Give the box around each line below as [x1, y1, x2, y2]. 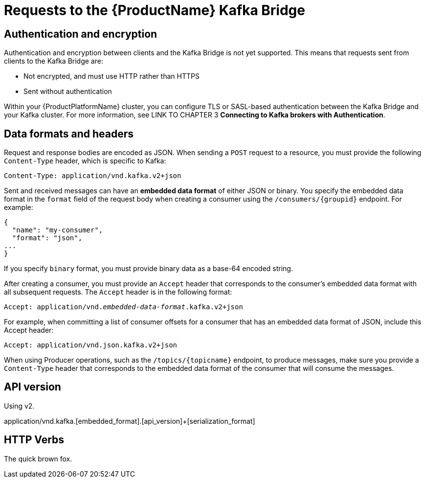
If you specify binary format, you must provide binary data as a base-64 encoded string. [4, 264, 293, 273]
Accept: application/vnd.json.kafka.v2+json [4, 341, 178, 349]
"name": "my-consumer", [12, 226, 103, 234]
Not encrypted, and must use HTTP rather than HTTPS [23, 72, 200, 81]
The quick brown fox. [4, 454, 72, 463]
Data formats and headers [4, 127, 134, 140]
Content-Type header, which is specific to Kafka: [4, 157, 166, 165]
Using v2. [4, 401, 35, 410]
